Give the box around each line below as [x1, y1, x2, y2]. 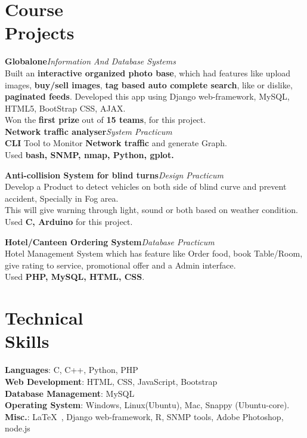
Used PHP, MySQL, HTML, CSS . [5, 270, 145, 283]
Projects [5, 20, 75, 45]
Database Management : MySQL [5, 387, 135, 399]
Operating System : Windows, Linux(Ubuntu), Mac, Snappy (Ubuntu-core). [5, 399, 290, 411]
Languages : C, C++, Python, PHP [5, 363, 138, 376]
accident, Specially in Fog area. [5, 192, 119, 204]
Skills [5, 329, 49, 353]
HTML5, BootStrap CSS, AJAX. [5, 101, 126, 114]
